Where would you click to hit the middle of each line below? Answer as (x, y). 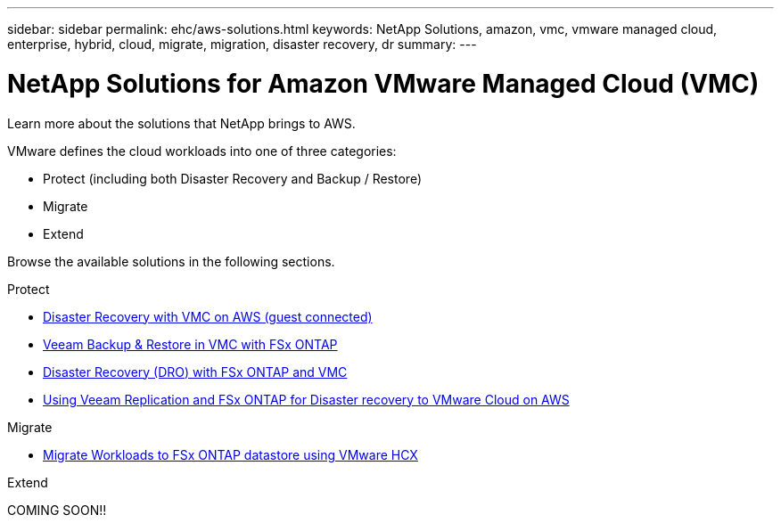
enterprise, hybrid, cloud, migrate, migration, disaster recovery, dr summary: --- (242, 44)
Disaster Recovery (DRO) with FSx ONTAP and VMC (195, 372)
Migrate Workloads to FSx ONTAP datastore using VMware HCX (230, 454)
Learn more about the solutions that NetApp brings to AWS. (181, 123)
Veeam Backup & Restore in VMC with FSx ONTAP (190, 344)
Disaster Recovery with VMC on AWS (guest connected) (208, 316)
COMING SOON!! (57, 510)
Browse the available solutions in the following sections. (171, 261)
